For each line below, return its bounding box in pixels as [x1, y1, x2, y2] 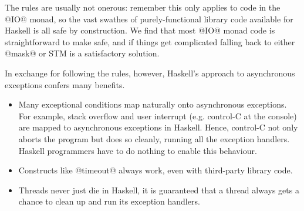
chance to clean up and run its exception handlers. [18, 195, 200, 207]
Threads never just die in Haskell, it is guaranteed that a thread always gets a [18, 183, 299, 196]
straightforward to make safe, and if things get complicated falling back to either [5, 35, 295, 48]
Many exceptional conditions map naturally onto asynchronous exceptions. [18, 98, 287, 110]
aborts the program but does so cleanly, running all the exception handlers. [18, 132, 290, 145]
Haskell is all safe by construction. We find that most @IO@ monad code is [5, 24, 275, 36]
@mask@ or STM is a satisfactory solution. [5, 47, 160, 59]
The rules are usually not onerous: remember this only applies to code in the [5, 1, 281, 13]
